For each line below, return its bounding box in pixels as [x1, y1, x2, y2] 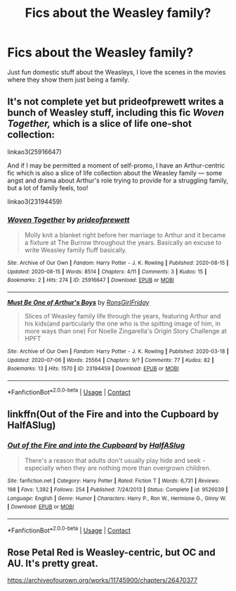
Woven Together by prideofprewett [7, 215, 130, 225]
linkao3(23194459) [7, 197, 63, 206]
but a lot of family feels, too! [7, 183, 88, 192]
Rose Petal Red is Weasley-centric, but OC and [7, 547, 216, 558]
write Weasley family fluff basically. [24, 246, 128, 254]
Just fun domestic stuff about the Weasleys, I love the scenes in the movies [7, 68, 226, 76]
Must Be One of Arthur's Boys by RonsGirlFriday [7, 298, 150, 307]
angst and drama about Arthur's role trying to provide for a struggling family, [7, 176, 228, 185]
